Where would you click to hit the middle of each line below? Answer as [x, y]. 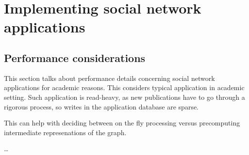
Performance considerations [75, 57]
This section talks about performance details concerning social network [109, 78]
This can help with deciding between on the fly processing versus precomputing [122, 123]
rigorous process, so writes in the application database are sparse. [101, 106]
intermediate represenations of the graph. [65, 132]
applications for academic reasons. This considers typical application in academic [124, 87]
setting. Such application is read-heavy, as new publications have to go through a [124, 97]
